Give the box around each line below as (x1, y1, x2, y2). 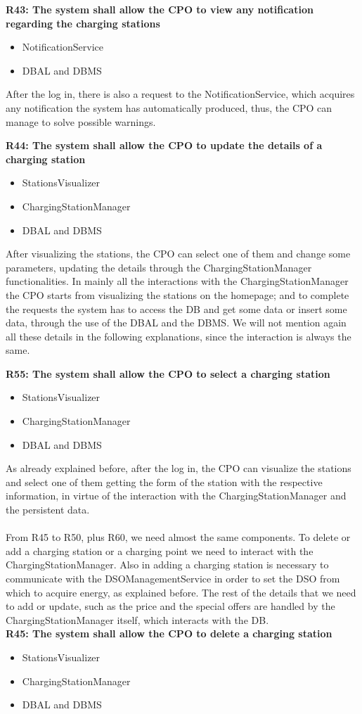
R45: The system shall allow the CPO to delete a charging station (6, 626, 332, 641)
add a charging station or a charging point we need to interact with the (6, 543, 313, 558)
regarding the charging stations (6, 15, 160, 30)
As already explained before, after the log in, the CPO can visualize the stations (6, 461, 351, 476)
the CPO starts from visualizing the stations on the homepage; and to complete (6, 287, 349, 302)
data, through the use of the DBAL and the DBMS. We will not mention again (6, 315, 347, 330)
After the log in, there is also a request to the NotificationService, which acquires (6, 87, 355, 101)
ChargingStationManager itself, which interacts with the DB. (6, 612, 269, 627)
